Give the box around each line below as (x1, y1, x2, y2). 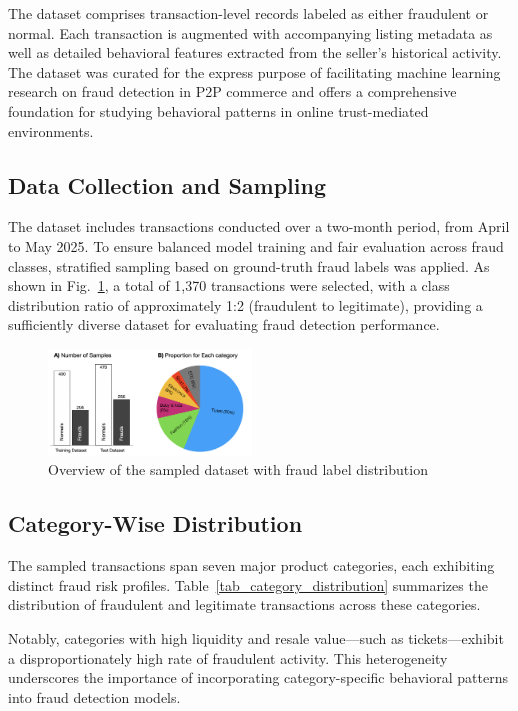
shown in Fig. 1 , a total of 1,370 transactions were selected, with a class (8, 275, 450, 296)
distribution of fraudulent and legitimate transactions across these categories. (8, 594, 481, 615)
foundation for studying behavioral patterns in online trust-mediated (8, 100, 429, 121)
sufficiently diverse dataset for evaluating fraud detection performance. (8, 314, 440, 335)
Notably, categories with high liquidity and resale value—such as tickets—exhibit (8, 628, 504, 649)
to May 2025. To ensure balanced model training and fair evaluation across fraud (8, 235, 504, 256)
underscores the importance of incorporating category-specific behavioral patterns (8, 667, 508, 688)
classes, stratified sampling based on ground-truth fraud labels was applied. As (8, 255, 490, 276)
